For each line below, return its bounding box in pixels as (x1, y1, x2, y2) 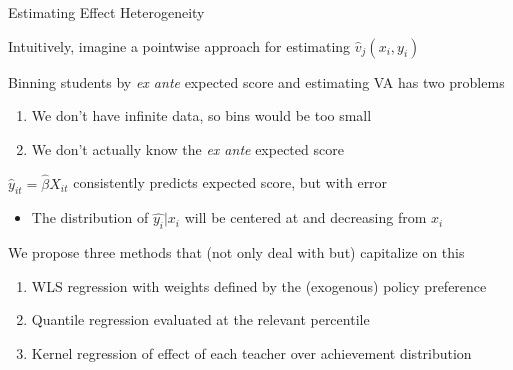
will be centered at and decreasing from (184, 207, 427, 228)
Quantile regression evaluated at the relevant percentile (31, 309, 370, 330)
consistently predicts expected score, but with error (73, 172, 388, 193)
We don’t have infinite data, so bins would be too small (31, 105, 372, 126)
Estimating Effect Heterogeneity (8, 2, 205, 22)
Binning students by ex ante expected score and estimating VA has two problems (8, 71, 505, 92)
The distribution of (31, 207, 149, 228)
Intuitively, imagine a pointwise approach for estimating (8, 35, 351, 56)
